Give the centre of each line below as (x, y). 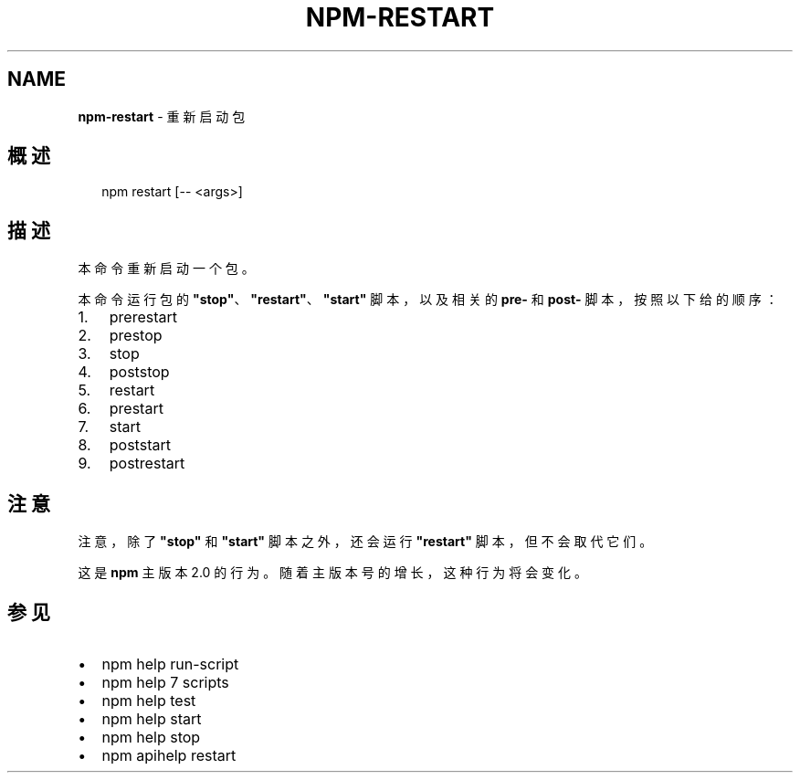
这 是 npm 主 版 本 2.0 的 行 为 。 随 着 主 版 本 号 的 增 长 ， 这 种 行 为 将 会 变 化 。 (332, 573)
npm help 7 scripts (165, 682)
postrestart (147, 464)
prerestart (143, 317)
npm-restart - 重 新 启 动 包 (162, 116)
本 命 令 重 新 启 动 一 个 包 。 (166, 269)
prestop (136, 336)
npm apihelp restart (169, 755)
